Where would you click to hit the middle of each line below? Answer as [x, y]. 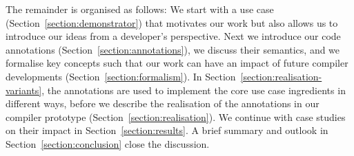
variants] [24, 90]
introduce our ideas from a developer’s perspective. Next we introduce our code [173, 36]
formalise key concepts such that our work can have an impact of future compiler [177, 63]
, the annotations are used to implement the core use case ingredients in [194, 90]
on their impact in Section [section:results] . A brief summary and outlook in [167, 130]
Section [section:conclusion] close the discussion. [108, 143]
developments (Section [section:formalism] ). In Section [121, 76]
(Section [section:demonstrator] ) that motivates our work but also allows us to [172, 22]
